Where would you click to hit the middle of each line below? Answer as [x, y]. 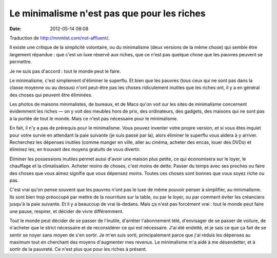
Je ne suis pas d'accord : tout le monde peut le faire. [65, 71]
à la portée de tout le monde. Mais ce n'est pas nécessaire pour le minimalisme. [94, 118]
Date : [15, 29]
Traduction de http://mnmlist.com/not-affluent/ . [60, 38]
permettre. [21, 62]
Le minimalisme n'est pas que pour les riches [107, 13]
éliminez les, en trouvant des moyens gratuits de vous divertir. [75, 149]
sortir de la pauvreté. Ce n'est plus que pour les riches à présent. [78, 249]
